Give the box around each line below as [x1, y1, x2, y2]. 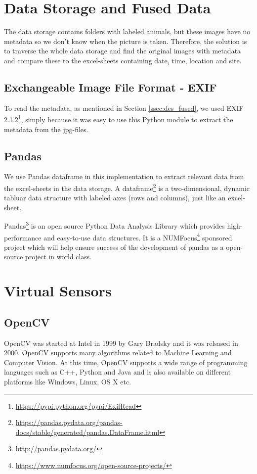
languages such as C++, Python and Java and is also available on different [4, 367, 231, 377]
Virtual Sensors [4, 281, 112, 301]
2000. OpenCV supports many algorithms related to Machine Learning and [4, 347, 232, 358]
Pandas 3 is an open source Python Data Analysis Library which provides [4, 219, 225, 231]
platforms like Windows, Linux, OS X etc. [4, 377, 131, 387]
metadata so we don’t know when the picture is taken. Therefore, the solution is [4, 36, 247, 46]
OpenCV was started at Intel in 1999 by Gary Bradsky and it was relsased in [4, 337, 238, 348]
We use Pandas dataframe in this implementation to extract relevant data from [4, 171, 244, 182]
